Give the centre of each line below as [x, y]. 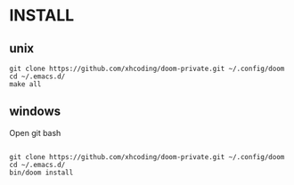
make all [25, 84]
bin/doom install [41, 173]
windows [35, 112]
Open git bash [35, 133]
